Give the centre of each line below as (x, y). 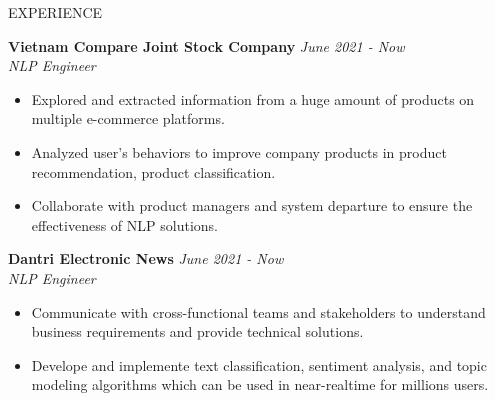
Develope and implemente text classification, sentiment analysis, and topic (259, 364)
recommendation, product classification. (153, 171)
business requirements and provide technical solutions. (197, 331)
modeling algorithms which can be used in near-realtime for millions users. (260, 384)
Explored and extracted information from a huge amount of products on (253, 98)
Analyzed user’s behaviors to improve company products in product (239, 151)
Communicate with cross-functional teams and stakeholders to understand (258, 311)
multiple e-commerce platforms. (128, 118)
